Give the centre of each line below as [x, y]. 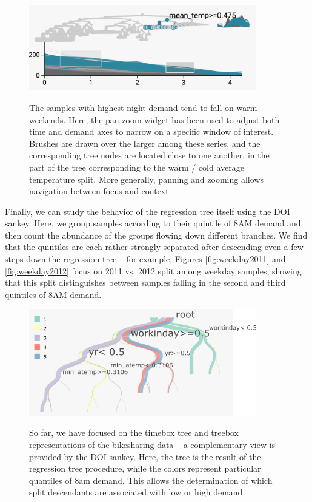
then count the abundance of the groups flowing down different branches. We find [156, 235]
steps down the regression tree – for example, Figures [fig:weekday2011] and [145, 259]
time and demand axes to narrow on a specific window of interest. [151, 131]
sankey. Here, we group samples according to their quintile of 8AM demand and [153, 223]
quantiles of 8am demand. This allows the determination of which [151, 480]
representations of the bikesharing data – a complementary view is [152, 445]
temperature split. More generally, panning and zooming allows [146, 179]
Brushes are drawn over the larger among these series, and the [145, 143]
